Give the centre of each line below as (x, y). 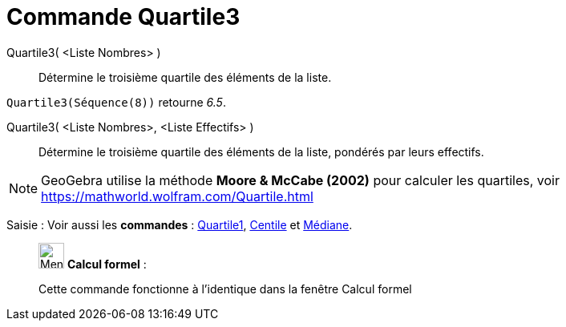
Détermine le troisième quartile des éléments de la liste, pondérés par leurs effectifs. (261, 151)
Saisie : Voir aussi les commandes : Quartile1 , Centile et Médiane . (180, 224)
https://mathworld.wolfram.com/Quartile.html (177, 196)
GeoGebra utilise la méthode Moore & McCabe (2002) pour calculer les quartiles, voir (300, 180)
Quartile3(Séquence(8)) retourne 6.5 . (116, 102)
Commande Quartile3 (123, 17)
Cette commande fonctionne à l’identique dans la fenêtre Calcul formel (225, 289)
